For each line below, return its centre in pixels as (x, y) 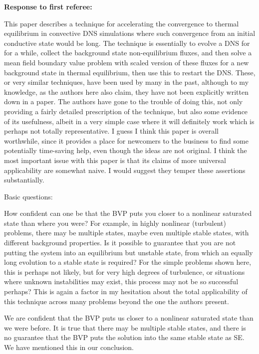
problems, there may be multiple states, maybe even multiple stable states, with (127, 233)
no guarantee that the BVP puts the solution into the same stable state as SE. (124, 337)
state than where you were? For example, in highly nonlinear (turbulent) (115, 223)
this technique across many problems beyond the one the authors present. (117, 301)
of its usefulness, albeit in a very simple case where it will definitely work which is (129, 121)
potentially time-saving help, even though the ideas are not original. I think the (126, 150)
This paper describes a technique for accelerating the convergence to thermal (122, 23)
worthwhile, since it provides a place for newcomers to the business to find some (126, 140)
